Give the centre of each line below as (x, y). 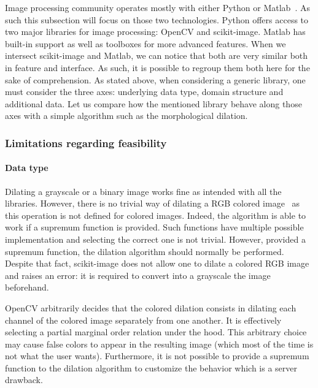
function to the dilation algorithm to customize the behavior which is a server (151, 367)
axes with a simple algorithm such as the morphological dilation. (126, 116)
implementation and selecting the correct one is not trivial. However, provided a (155, 239)
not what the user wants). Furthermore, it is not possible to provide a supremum (157, 356)
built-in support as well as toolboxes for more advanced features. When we (145, 43)
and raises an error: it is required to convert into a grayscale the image (138, 275)
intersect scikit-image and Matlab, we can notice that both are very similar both (157, 55)
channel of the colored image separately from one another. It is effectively (143, 320)
